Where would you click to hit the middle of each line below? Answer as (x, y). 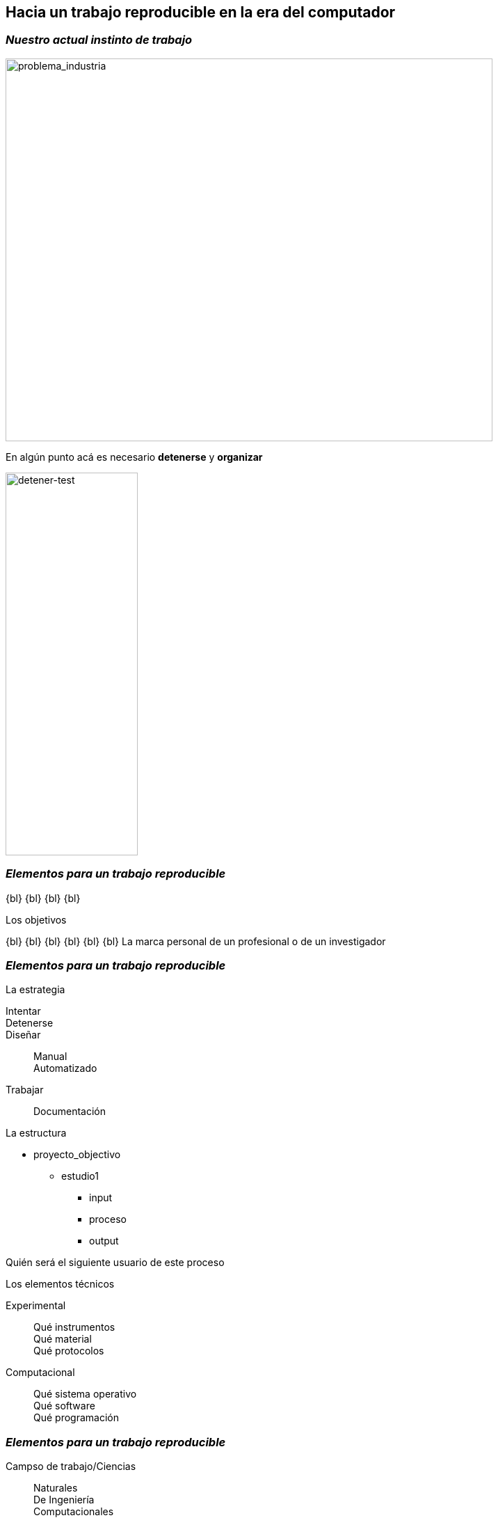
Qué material (63, 1339)
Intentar (23, 1011)
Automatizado (65, 1068)
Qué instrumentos (74, 1327)
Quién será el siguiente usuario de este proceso (115, 1263)
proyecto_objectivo (77, 1155)
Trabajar (25, 1090)
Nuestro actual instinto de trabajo (99, 40)
